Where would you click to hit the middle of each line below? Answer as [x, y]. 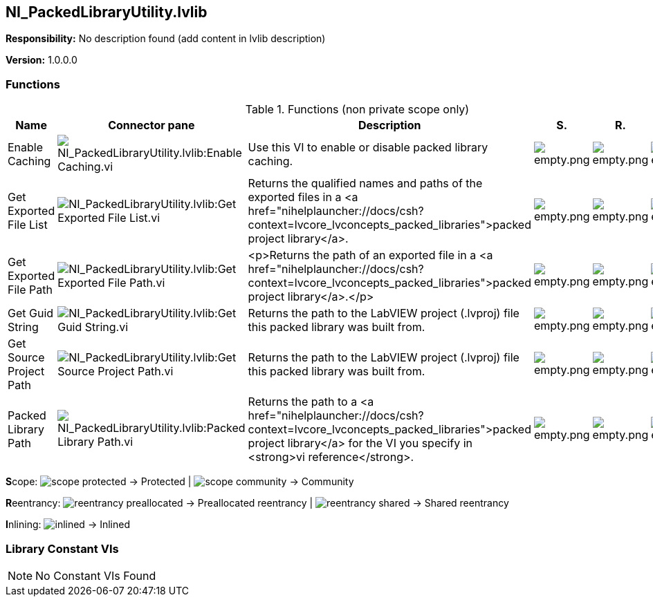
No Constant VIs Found [96, 575]
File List [28, 225]
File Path [30, 290]
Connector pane [151, 125]
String [23, 327]
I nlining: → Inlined [68, 525]
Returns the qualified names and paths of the [365, 184]
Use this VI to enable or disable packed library [368, 148]
